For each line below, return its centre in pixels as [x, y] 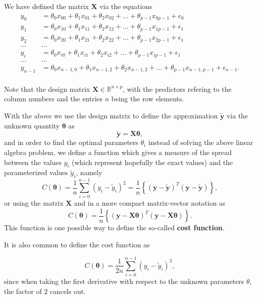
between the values [33, 162]
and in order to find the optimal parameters [71, 142]
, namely [89, 172]
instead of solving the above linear [201, 142]
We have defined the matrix [46, 6]
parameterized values [36, 172]
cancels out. [68, 291]
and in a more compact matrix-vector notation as [150, 203]
